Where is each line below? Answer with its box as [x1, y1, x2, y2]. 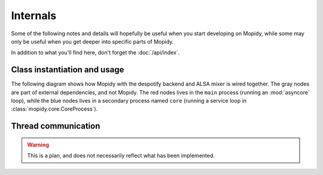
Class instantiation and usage [11, 65, 124, 75]
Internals [11, 9, 57, 22]
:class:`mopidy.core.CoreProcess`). [11, 105, 98, 113]
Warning [27, 141, 49, 148]
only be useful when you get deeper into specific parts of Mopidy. [11, 38, 174, 45]
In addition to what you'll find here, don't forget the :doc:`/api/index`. [11, 49, 180, 56]
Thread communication [11, 121, 100, 131]
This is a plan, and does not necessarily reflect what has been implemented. [27, 152, 215, 159]
